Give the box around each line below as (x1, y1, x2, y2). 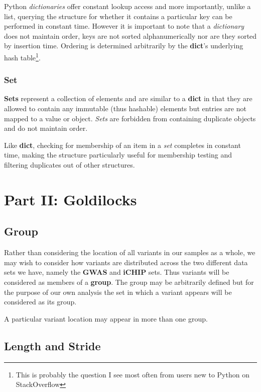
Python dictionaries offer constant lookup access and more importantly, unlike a (4, 1, 251, 11)
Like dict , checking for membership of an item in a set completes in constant (4, 139, 241, 150)
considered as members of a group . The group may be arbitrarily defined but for (4, 276, 254, 287)
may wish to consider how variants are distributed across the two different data (4, 257, 248, 267)
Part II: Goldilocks (4, 189, 137, 209)
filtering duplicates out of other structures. (4, 160, 135, 170)
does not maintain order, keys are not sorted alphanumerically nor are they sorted (4, 30, 257, 41)
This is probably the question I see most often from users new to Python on (16, 369, 249, 379)
